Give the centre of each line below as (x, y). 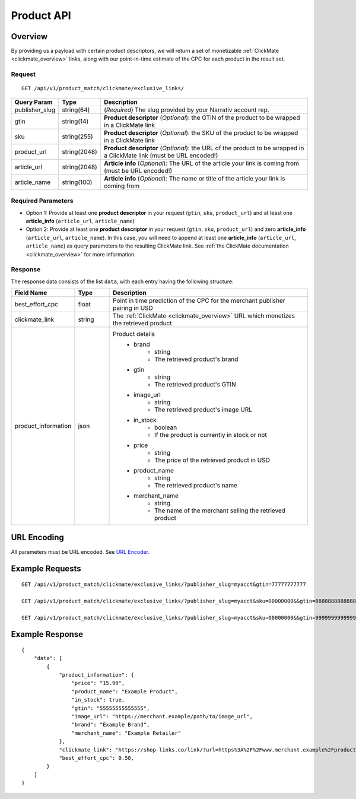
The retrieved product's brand (196, 359)
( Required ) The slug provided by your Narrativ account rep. (187, 110)
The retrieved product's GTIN (196, 385)
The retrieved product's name (196, 486)
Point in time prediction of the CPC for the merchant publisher (199, 301)
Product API (41, 15)
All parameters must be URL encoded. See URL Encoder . (80, 551)
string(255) (77, 137)
